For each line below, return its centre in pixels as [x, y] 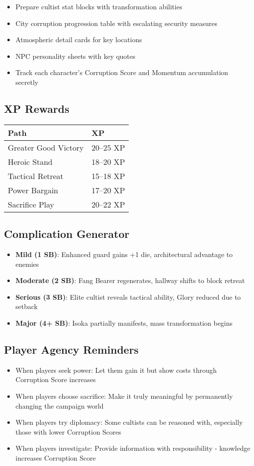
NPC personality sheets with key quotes [75, 56]
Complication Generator [67, 234]
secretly [27, 82]
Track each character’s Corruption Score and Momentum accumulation [122, 72]
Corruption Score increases [56, 379]
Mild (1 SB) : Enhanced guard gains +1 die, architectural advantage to [124, 254]
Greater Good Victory [46, 147]
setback [26, 306]
